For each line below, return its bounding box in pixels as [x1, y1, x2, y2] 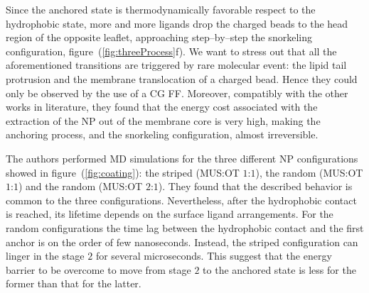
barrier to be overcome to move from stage [6, 262, 191, 277]
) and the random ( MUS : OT [18, 179, 143, 194]
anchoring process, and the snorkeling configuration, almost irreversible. [6, 127, 319, 142]
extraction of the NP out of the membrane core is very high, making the [6, 113, 321, 128]
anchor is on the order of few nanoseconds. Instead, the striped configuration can [6, 234, 358, 249]
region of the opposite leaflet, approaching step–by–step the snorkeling [6, 30, 312, 45]
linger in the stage [6, 248, 85, 263]
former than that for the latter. [6, 276, 141, 291]
